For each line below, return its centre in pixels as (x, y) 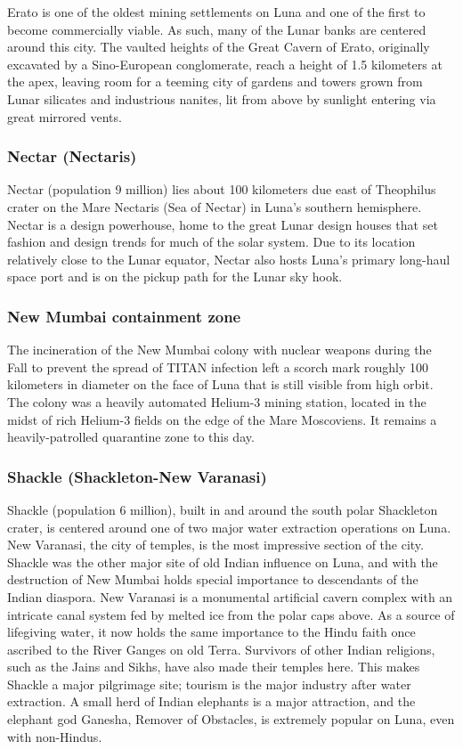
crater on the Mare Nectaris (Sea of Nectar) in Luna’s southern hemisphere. (215, 206)
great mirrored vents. (65, 116)
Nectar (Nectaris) (72, 156)
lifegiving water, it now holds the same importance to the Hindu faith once (211, 632)
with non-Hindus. (55, 736)
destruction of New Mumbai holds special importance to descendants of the (213, 579)
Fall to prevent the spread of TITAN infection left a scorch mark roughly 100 (218, 366)
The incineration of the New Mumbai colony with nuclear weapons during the (219, 350)
